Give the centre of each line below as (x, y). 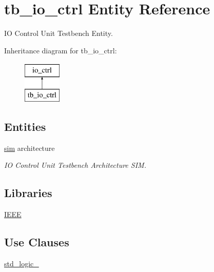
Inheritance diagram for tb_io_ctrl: (61, 50)
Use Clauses (37, 242)
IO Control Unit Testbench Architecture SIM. (75, 165)
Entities (25, 126)
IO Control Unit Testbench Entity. (59, 33)
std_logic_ (22, 263)
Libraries (28, 193)
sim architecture (30, 148)
